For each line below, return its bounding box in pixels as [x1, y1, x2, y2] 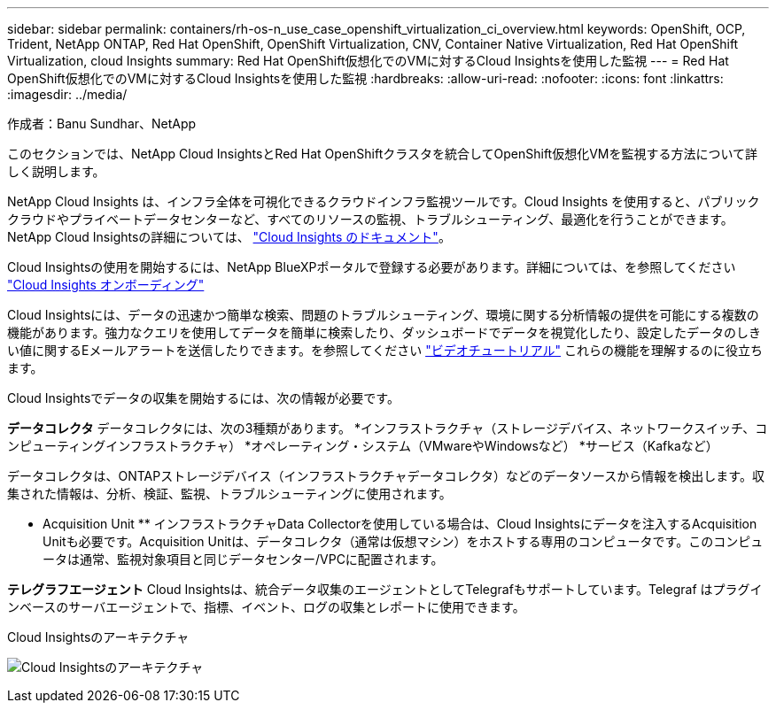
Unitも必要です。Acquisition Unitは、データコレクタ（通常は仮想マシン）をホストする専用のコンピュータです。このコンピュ [43, 534, 764, 549]
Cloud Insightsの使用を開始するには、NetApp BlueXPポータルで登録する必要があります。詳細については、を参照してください [7, 259, 736, 274]
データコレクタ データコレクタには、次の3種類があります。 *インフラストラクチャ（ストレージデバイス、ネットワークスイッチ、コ [7, 421, 768, 436]
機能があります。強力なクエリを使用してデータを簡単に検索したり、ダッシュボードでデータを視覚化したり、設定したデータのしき [7, 325, 762, 340]
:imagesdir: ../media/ [7, 87, 128, 102]
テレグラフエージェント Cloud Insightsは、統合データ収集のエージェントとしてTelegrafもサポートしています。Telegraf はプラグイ [7, 582, 763, 597]
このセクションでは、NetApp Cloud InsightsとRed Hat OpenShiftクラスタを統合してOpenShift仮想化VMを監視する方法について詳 [7, 146, 758, 161]
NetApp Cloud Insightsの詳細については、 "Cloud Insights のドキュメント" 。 [7, 229, 451, 244]
